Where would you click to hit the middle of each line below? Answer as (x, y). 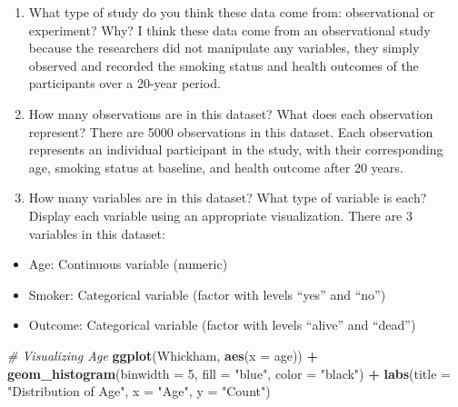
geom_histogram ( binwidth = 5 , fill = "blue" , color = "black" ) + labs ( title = (229, 373)
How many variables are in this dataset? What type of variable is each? (228, 198)
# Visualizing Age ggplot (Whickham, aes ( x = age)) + (163, 355)
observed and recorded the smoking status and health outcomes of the (224, 65)
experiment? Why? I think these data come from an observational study (229, 30)
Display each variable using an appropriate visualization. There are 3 (220, 215)
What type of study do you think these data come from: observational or (232, 12)
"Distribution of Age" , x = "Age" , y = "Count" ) (139, 391)
